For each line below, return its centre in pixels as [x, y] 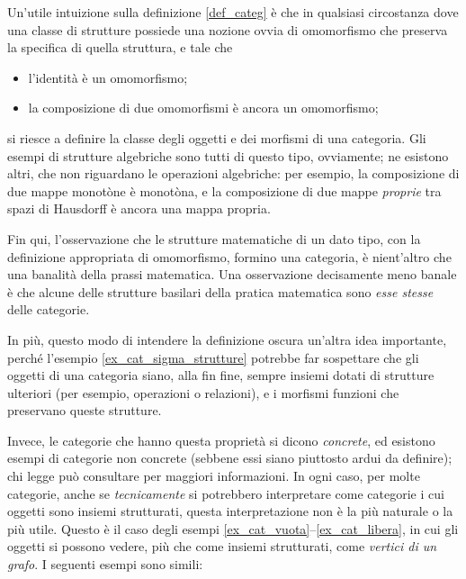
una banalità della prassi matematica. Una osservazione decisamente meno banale [232, 274]
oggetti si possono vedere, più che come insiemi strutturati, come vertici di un [222, 546]
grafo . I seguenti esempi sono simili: [105, 564]
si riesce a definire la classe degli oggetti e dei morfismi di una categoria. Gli [217, 137]
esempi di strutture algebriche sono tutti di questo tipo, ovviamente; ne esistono [228, 155]
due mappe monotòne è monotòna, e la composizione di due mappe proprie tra [224, 190]
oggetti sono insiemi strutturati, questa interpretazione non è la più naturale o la [230, 511]
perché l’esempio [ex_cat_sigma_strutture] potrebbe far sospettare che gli [213, 357]
